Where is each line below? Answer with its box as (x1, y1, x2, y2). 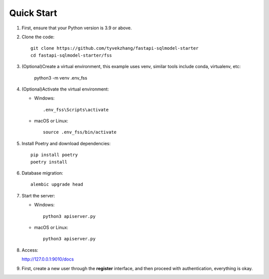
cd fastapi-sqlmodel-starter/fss (30, 52, 112, 58)
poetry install (30, 159, 68, 165)
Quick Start (9, 7, 57, 18)
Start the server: (21, 192, 55, 198)
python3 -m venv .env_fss (34, 75, 87, 81)
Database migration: (21, 170, 63, 176)
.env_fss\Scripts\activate (43, 107, 109, 112)
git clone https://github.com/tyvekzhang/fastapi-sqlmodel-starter (30, 45, 199, 51)
